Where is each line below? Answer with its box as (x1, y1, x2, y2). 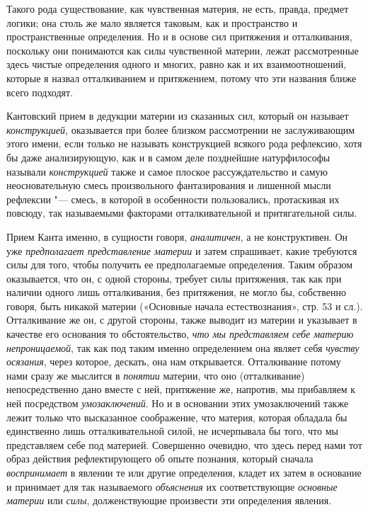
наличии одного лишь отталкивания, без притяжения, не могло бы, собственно (6, 285, 346, 300)
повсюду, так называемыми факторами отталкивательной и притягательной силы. (6, 205, 357, 220)
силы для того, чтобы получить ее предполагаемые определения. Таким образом (6, 257, 353, 272)
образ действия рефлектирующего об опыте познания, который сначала (6, 451, 314, 466)
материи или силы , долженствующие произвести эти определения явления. (6, 493, 332, 508)
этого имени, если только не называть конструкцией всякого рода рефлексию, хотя (6, 136, 362, 151)
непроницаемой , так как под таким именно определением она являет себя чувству (6, 340, 360, 355)
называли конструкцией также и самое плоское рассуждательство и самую (6, 164, 328, 178)
